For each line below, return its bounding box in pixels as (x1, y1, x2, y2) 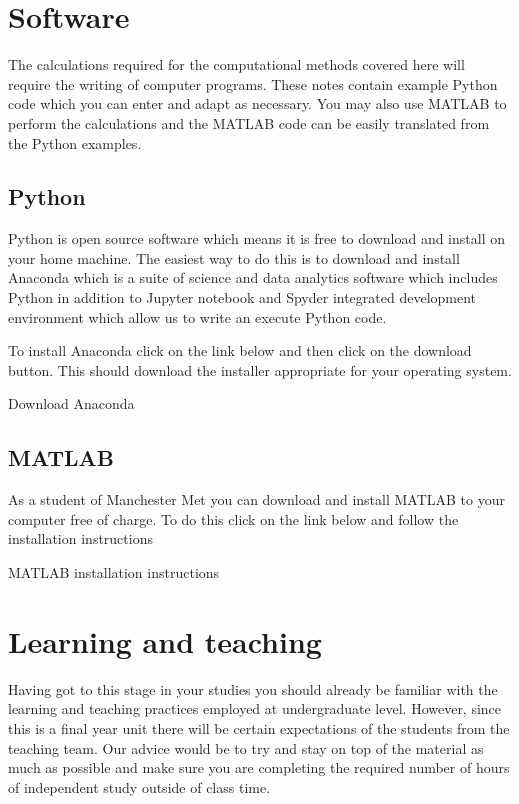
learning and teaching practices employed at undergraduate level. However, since (8, 698, 502, 719)
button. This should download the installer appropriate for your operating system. (8, 359, 512, 380)
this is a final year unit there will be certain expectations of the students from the (8, 717, 510, 738)
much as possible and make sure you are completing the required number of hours (8, 757, 510, 778)
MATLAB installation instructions (8, 562, 220, 583)
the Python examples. (8, 132, 142, 153)
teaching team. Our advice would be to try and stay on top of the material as (8, 737, 484, 758)
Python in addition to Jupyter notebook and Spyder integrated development (8, 287, 477, 308)
